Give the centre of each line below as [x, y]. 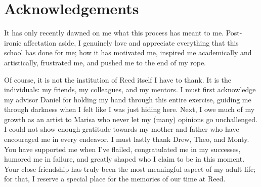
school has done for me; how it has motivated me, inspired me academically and [128, 52]
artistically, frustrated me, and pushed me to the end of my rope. [105, 62]
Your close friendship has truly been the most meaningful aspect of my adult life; [130, 169]
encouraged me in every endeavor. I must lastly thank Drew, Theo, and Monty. [127, 139]
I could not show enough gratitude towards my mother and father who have [122, 129]
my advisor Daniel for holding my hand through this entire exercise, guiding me [128, 99]
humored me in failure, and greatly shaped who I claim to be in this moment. [124, 159]
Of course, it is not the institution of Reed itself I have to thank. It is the [118, 79]
